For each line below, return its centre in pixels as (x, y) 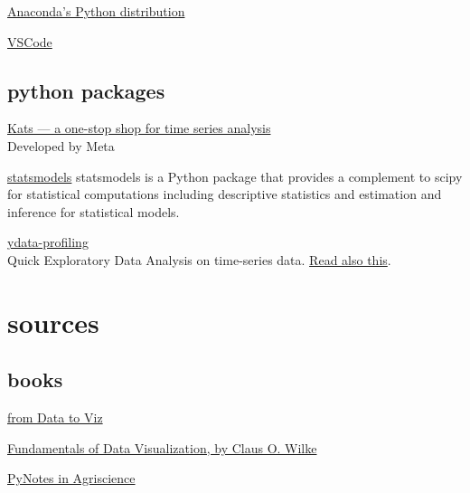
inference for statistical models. (94, 211)
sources (53, 322)
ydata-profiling (48, 242)
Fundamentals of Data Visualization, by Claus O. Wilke (162, 447)
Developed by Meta (61, 145)
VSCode (30, 41)
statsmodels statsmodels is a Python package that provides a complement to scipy (235, 176)
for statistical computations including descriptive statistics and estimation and (225, 194)
